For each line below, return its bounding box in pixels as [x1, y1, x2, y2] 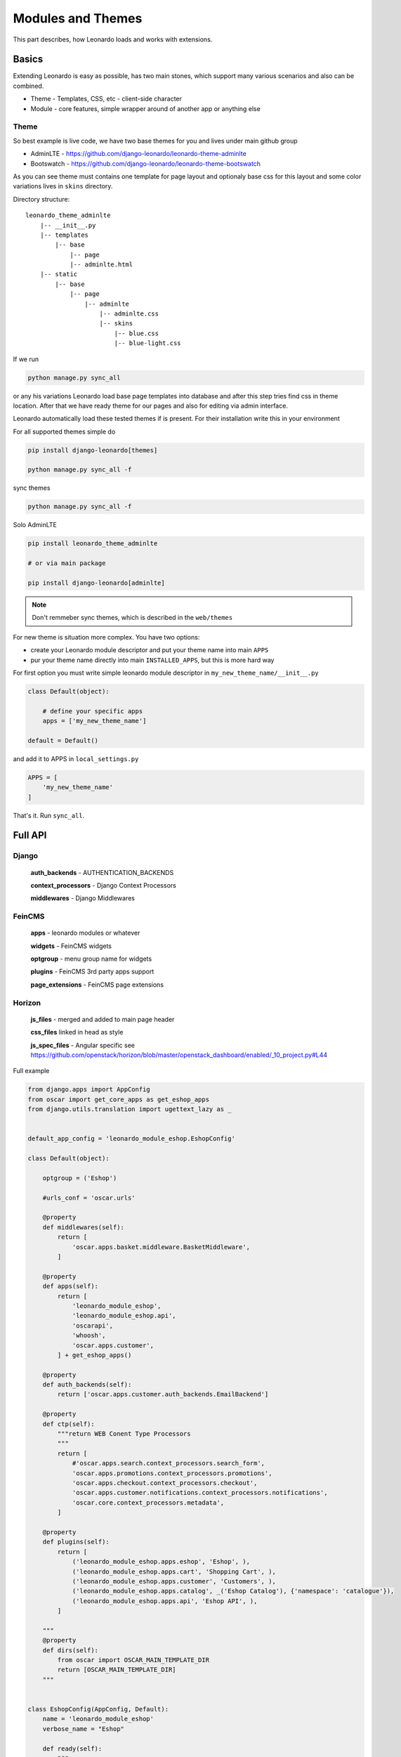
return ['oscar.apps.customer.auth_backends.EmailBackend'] [57, 1390, 269, 1399]
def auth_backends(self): [42, 1381, 132, 1389]
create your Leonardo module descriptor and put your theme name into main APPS [30, 646, 269, 654]
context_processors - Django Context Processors [30, 881, 177, 889]
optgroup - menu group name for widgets [30, 954, 152, 963]
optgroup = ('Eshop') [42, 1174, 117, 1182]
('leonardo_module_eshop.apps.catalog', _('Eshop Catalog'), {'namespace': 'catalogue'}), [72, 1587, 395, 1595]
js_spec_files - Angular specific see [30, 1041, 135, 1049]
